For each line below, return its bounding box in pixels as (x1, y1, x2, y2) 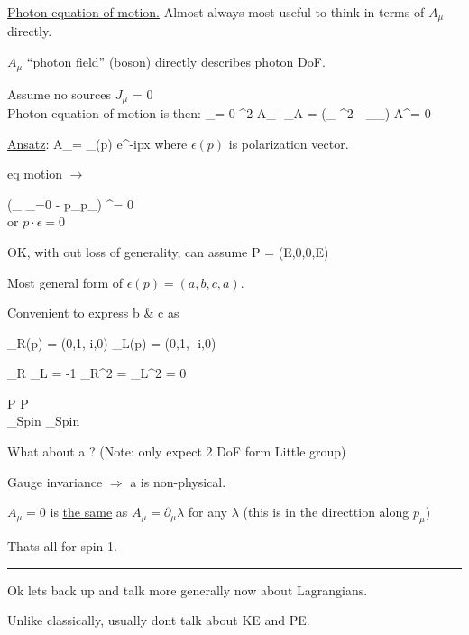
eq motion (7, 164, 63, 183)
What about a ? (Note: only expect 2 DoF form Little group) (7, 442, 346, 461)
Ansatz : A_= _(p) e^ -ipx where (7, 133, 188, 152)
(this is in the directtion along (243, 502, 409, 521)
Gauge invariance (7, 472, 103, 491)
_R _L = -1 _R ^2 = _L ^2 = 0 (7, 364, 187, 382)
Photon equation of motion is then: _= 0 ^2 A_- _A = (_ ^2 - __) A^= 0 (7, 103, 431, 122)
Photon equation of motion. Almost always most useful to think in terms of (7, 3, 425, 21)
